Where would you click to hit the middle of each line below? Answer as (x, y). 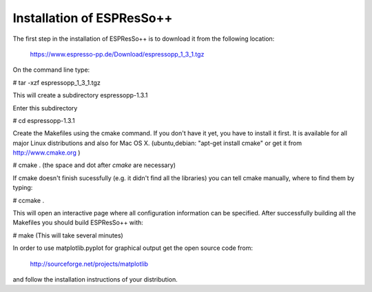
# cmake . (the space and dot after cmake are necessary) (94, 165)
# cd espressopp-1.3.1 (44, 120)
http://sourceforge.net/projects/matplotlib (89, 264)
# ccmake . (29, 200)
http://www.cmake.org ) (46, 153)
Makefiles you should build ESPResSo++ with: (78, 223)
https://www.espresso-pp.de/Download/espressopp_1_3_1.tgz (117, 54)
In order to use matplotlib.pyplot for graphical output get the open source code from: (133, 248)
